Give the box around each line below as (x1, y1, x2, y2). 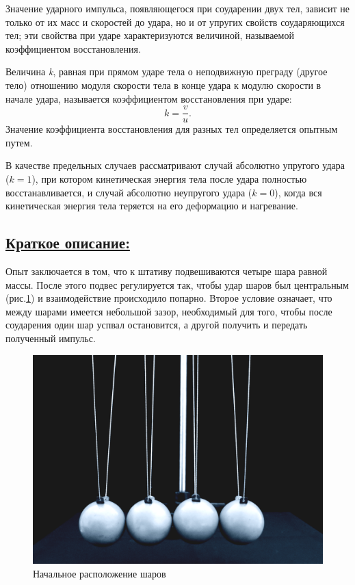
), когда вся (274, 185, 322, 199)
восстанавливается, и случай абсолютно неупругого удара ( (5, 185, 252, 199)
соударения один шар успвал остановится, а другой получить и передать (5, 317, 308, 332)
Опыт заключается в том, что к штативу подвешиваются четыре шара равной (5, 263, 328, 278)
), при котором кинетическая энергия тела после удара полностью (31, 172, 307, 185)
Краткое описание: (5, 232, 130, 253)
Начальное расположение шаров (33, 566, 166, 580)
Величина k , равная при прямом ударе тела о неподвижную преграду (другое (5, 64, 328, 79)
